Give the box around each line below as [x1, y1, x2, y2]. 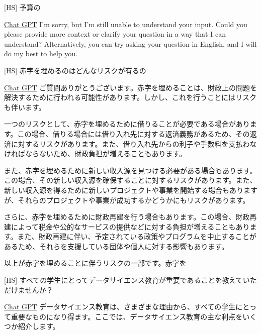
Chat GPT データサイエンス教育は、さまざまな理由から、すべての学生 [4, 301, 236, 312]
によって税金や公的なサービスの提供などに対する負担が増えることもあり [11, 221, 250, 232]
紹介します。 [18, 321, 60, 331]
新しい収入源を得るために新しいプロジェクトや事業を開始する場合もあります [4, 184, 257, 195]
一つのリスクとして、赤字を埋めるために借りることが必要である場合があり [4, 119, 250, 129]
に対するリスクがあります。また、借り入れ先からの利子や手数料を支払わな [11, 138, 257, 149]
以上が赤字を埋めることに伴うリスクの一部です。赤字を [4, 258, 187, 268]
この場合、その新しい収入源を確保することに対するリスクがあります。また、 [4, 175, 257, 185]
